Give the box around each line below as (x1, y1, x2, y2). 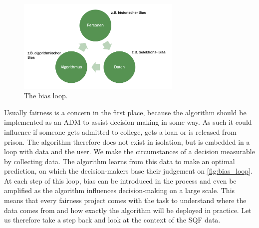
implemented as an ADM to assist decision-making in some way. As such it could (4, 117, 252, 127)
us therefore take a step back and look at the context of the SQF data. (4, 215, 221, 225)
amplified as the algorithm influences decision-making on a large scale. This (4, 185, 235, 196)
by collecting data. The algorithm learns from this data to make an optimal (4, 156, 235, 166)
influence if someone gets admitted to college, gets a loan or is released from (4, 126, 237, 137)
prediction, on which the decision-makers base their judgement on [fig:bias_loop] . (4, 166, 253, 176)
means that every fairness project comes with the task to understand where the (4, 195, 247, 206)
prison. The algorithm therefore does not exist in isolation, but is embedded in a (4, 136, 250, 147)
